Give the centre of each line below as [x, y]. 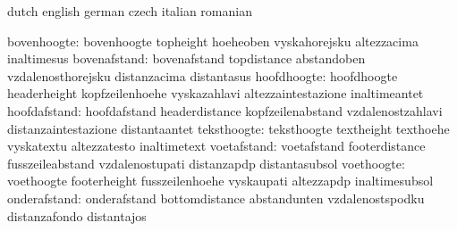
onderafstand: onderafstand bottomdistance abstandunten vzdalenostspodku [216, 198]
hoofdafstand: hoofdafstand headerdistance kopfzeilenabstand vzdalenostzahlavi [225, 110]
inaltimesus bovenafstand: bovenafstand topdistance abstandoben [186, 58]
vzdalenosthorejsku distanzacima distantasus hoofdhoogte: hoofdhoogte [203, 75]
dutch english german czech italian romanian [130, 11]
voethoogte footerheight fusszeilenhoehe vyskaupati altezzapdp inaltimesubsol [220, 181]
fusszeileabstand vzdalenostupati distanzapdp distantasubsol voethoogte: [206, 163]
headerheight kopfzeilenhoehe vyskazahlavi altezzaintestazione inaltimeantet [216, 93]
